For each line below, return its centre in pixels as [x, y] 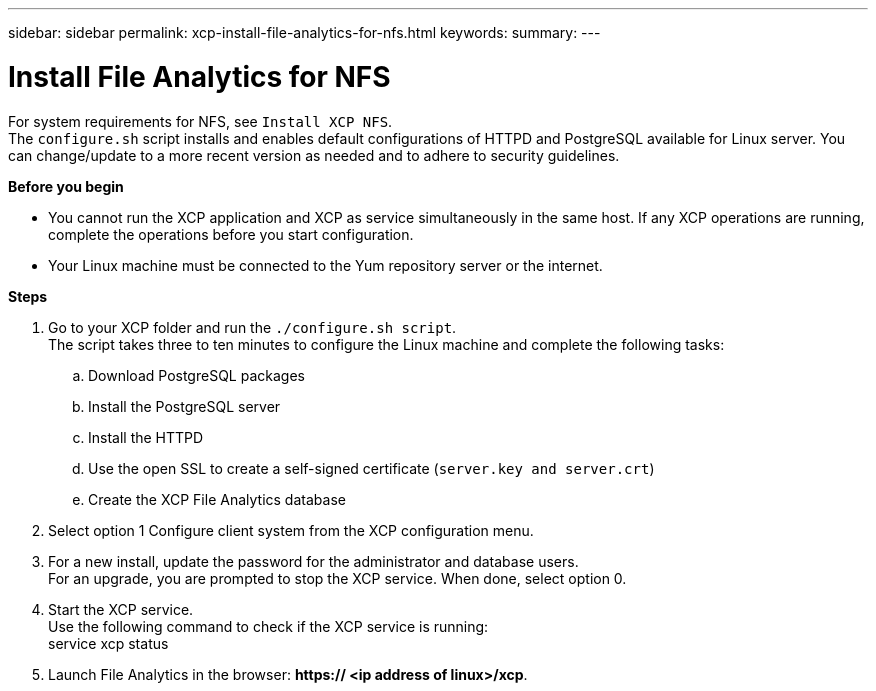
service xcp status [108, 643]
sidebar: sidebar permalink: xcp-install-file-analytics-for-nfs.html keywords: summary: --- [304, 32]
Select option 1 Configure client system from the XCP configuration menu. [291, 530]
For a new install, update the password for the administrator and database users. [313, 561]
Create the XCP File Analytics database [217, 499]
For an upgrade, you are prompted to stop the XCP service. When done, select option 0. [337, 578]
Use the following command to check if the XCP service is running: [268, 626]
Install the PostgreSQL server [184, 406]
